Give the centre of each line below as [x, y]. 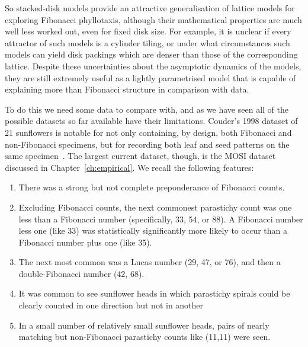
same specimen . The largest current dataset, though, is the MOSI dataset [140, 156]
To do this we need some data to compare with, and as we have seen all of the [147, 109]
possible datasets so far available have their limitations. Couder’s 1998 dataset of [151, 121]
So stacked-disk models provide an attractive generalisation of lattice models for [150, 8]
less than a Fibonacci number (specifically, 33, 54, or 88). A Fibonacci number [161, 219]
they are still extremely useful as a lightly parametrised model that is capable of [150, 77]
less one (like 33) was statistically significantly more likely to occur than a [153, 230]
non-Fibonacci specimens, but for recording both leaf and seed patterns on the [147, 144]
